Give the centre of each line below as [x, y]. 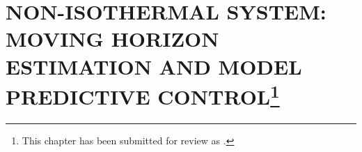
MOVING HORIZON [112, 39]
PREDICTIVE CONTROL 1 [143, 95]
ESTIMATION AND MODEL [154, 66]
